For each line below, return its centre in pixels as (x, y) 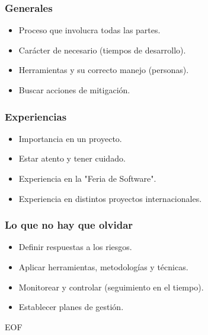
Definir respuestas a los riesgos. (75, 247)
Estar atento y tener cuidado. (72, 158)
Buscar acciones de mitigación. (74, 90)
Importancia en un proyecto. (70, 138)
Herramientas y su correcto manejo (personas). (104, 70)
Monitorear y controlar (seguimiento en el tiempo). (111, 287)
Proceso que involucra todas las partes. (89, 30)
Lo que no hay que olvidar (69, 225)
